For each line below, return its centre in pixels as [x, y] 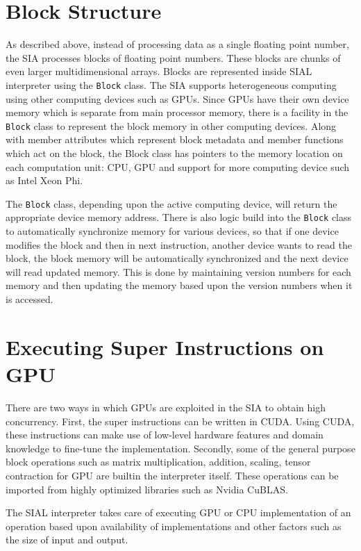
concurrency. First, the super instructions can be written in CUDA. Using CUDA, [180, 421]
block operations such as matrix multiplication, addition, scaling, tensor [158, 462]
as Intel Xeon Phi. [44, 180]
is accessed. [30, 299]
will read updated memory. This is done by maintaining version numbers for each [178, 271]
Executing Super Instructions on [165, 346]
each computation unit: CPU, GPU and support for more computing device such [178, 166]
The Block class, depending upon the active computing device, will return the [171, 203]
